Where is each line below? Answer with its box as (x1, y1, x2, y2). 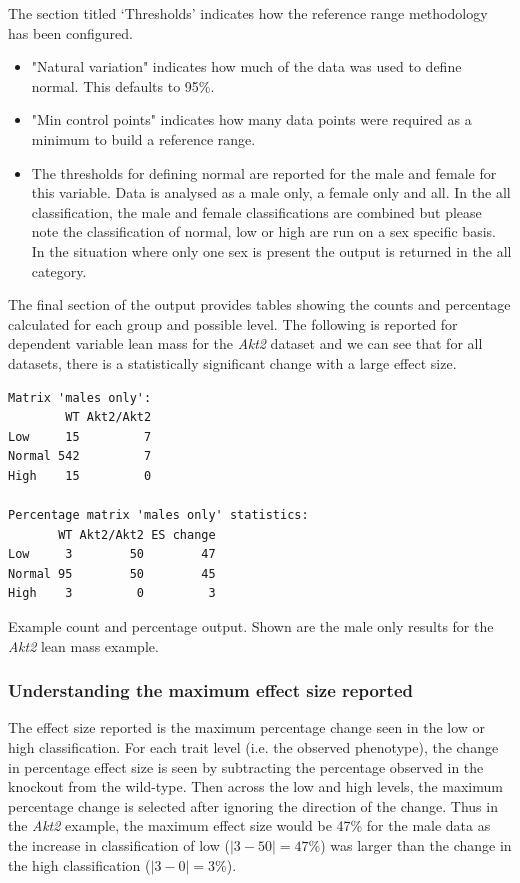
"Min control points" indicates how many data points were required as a (31, 109, 472, 130)
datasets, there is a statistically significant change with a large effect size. (8, 352, 457, 373)
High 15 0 (8, 468, 152, 483)
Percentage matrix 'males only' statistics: (8, 508, 309, 523)
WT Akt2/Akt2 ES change (58, 527, 216, 542)
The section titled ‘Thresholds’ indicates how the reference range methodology (8, 3, 488, 23)
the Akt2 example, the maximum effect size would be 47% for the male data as (8, 815, 491, 836)
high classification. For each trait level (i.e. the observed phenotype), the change (8, 737, 499, 758)
